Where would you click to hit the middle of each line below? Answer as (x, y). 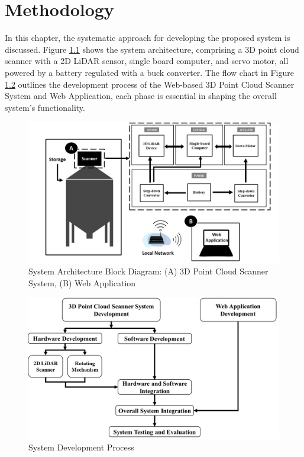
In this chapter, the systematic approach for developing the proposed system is (148, 38)
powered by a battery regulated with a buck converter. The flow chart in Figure (149, 72)
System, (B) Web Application (82, 282)
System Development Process (81, 447)
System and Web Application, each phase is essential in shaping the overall (141, 96)
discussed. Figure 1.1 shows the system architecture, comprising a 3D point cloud (152, 49)
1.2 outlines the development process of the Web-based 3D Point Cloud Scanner (150, 84)
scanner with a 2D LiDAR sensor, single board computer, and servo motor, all (147, 61)
